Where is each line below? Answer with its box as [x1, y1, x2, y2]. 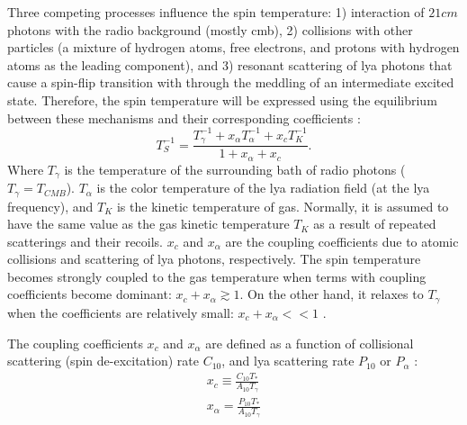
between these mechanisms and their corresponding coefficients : [7, 108, 361, 127]
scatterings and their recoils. [7, 231, 164, 250]
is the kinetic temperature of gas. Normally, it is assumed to [116, 196, 449, 215]
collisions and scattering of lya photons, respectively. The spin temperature [7, 249, 421, 268]
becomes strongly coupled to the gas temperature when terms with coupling [7, 267, 427, 285]
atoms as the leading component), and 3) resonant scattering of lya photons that [7, 55, 453, 74]
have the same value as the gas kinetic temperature [7, 214, 290, 233]
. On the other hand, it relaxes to [239, 285, 424, 303]
